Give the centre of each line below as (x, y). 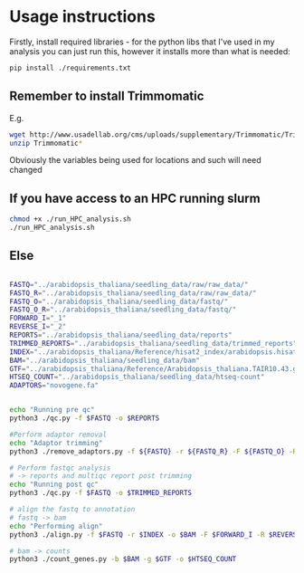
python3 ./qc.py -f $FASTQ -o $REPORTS (85, 418)
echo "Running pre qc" (52, 410)
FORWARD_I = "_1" (38, 319)
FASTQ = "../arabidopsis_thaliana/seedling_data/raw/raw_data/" (129, 284)
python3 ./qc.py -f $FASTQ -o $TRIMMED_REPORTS (101, 493)
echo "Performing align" (56, 526)
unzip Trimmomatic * (46, 143)
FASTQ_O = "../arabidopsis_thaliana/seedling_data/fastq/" (119, 301)
